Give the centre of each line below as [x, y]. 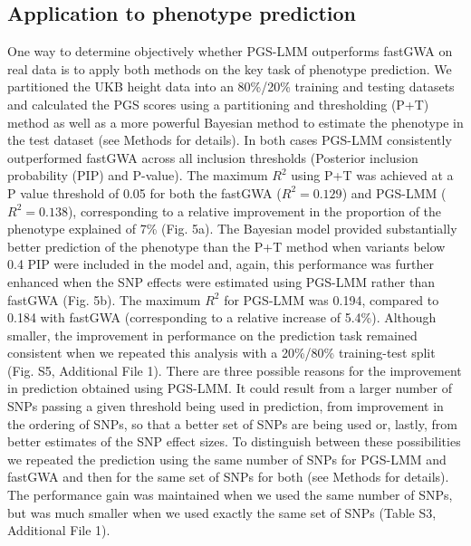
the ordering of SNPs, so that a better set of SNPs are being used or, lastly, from [232, 423]
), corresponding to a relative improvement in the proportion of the [255, 211]
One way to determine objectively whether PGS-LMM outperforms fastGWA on [230, 51]
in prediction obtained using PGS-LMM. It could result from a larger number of [230, 388]
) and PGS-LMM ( [394, 192]
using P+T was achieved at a [372, 175]
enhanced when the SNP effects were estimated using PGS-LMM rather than [221, 281]
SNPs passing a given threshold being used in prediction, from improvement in [226, 406]
